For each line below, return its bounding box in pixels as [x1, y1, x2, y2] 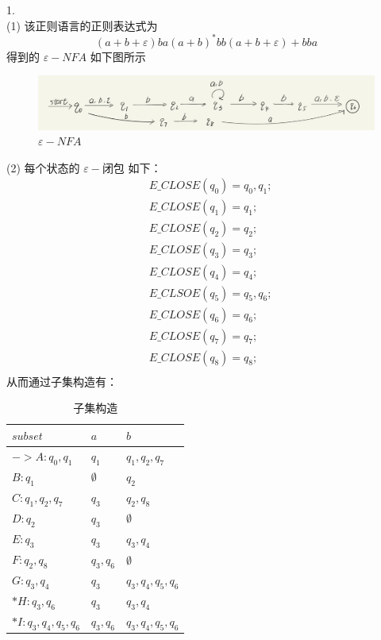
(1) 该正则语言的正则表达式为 [6, 17, 158, 33]
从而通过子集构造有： [6, 372, 117, 389]
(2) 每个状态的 [6, 159, 80, 175]
